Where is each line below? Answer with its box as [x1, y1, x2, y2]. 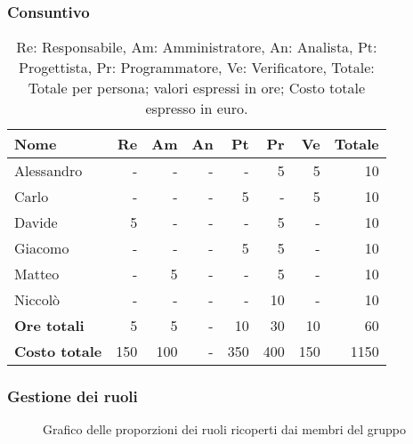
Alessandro [14, 160, 83, 182]
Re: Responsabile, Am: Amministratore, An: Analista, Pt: [16, 36, 377, 58]
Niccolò [14, 289, 61, 311]
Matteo [14, 263, 60, 285]
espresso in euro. [145, 98, 248, 119]
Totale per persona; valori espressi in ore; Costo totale [28, 77, 366, 99]
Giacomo [14, 238, 69, 259]
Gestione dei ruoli [7, 385, 138, 408]
